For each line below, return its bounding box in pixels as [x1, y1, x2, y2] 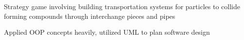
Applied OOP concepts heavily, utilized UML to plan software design [4, 27, 210, 37]
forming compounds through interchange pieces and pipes [4, 11, 175, 21]
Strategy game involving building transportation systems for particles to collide [4, 1, 240, 11]
